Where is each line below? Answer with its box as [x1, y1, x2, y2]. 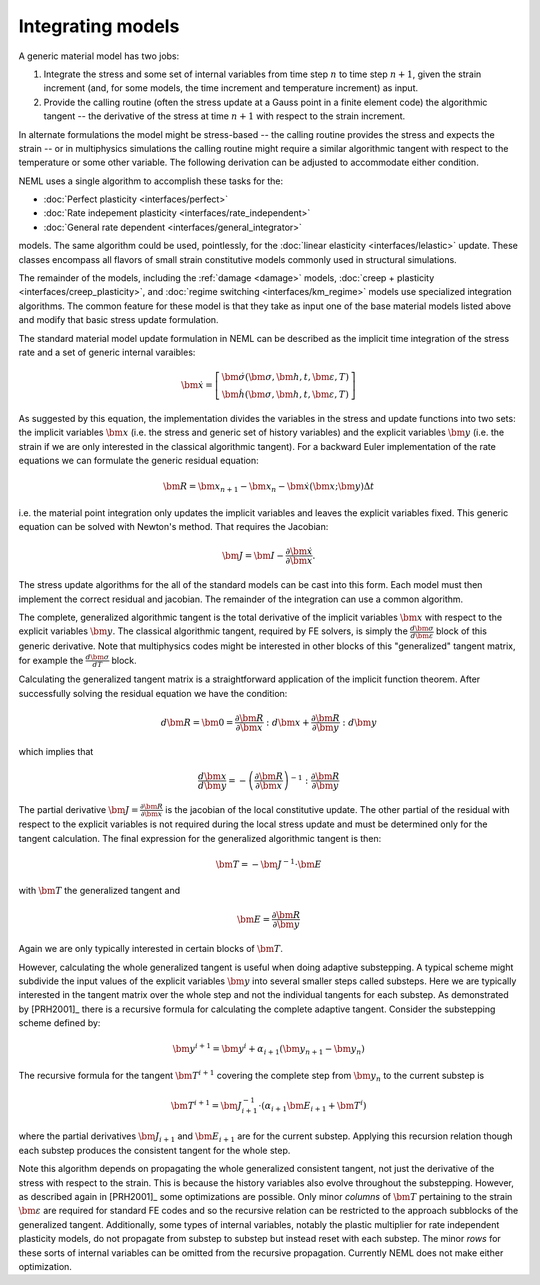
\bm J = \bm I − [221, 550, 285, 561]
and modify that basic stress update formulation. [18, 314, 219, 326]
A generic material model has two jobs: [18, 50, 180, 62]
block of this [435, 625, 487, 637]
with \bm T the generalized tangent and [18, 885, 180, 897]
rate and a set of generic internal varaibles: [18, 346, 196, 358]
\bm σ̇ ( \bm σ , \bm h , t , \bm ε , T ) [221, 371, 350, 383]
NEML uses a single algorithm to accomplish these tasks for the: [18, 175, 284, 187]
